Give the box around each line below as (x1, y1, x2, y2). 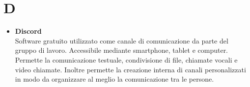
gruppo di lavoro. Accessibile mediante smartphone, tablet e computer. (15, 45, 228, 55)
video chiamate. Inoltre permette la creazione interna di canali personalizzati (15, 64, 246, 74)
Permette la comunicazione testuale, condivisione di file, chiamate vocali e (15, 54, 238, 65)
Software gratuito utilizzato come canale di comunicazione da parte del (15, 35, 228, 45)
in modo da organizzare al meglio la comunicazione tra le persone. (15, 74, 214, 84)
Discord (15, 26, 42, 36)
